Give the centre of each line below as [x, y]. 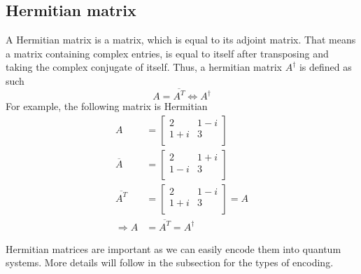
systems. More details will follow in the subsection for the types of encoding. [170, 262]
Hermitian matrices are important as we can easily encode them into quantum [174, 248]
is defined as [325, 67]
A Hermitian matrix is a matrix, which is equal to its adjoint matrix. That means [181, 40]
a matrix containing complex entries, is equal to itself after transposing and [167, 53]
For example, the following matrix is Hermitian [107, 106]
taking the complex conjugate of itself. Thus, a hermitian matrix [144, 67]
